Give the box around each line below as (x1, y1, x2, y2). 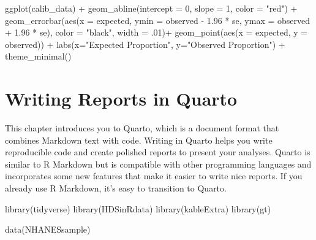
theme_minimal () (5, 50, 72, 63)
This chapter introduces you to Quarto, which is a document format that (5, 122, 279, 134)
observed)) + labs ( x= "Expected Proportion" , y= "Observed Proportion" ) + (5, 37, 285, 50)
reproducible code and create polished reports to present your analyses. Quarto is (5, 145, 310, 158)
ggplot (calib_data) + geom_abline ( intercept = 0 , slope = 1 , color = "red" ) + (5, 2, 298, 14)
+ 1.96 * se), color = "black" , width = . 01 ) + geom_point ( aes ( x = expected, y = (5, 26, 308, 39)
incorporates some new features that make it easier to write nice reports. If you (5, 169, 303, 182)
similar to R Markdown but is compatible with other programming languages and (5, 157, 312, 170)
